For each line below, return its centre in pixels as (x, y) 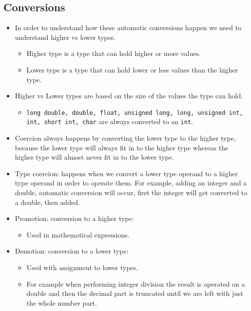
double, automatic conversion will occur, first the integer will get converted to (131, 192)
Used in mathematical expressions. (78, 234)
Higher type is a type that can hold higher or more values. (114, 53)
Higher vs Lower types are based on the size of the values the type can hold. (129, 96)
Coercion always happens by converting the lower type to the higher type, (125, 138)
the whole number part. (62, 302)
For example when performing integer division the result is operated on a (136, 284)
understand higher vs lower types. (65, 37)
